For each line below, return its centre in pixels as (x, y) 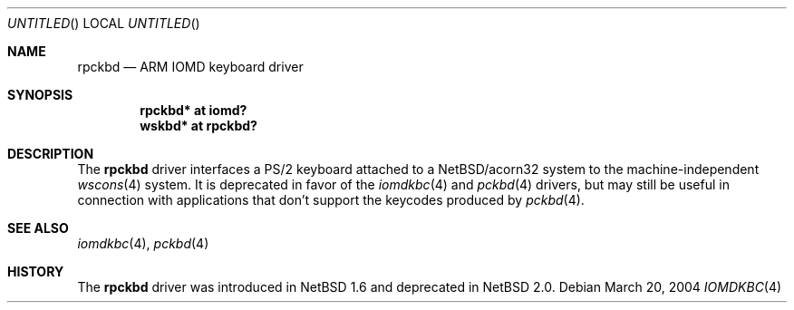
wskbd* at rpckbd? (198, 126)
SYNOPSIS (40, 95)
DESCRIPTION (51, 154)
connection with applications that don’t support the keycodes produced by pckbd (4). (331, 200)
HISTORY (36, 271)
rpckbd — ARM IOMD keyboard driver (190, 67)
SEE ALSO (38, 228)
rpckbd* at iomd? (194, 110)
